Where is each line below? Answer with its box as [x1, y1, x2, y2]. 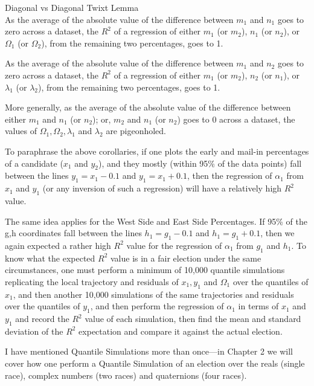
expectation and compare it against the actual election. [78, 324, 283, 337]
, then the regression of [187, 169, 272, 182]
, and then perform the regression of [90, 300, 224, 312]
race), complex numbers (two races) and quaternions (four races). [5, 368, 247, 381]
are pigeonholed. [106, 124, 166, 137]
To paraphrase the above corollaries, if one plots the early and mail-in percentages [5, 144, 309, 157]
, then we [260, 227, 295, 239]
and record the [15, 312, 69, 325]
